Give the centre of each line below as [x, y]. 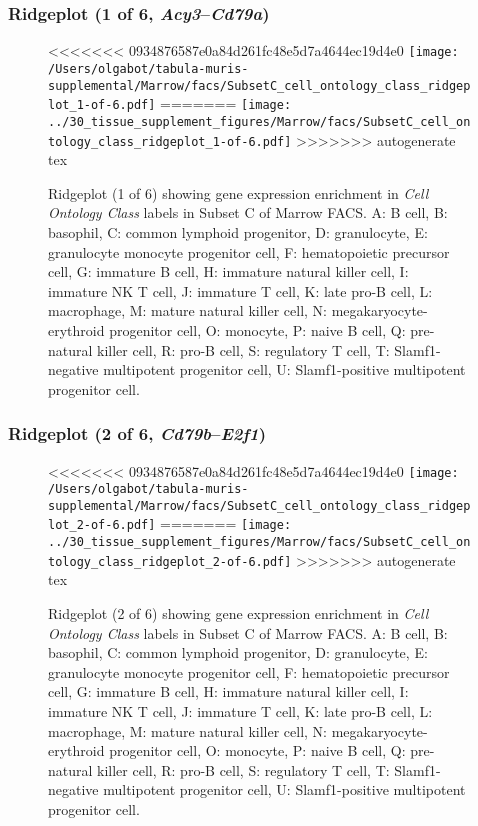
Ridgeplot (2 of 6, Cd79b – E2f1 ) [137, 433]
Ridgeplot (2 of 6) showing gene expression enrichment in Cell [238, 613]
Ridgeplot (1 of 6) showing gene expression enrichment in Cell [238, 192]
